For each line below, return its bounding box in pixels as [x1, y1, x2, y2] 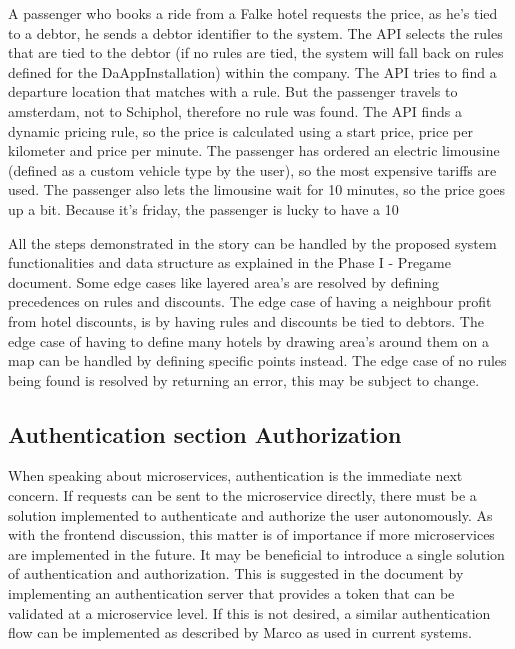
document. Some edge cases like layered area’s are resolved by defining [8, 271, 439, 292]
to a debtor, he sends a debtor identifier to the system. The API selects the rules [8, 22, 503, 43]
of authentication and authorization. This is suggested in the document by [8, 563, 464, 584]
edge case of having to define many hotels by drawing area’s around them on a [8, 330, 489, 351]
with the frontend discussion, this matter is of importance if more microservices [8, 524, 495, 545]
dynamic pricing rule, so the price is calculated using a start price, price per [8, 120, 473, 141]
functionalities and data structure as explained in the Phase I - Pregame [8, 252, 451, 273]
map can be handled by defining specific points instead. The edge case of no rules [8, 350, 507, 371]
